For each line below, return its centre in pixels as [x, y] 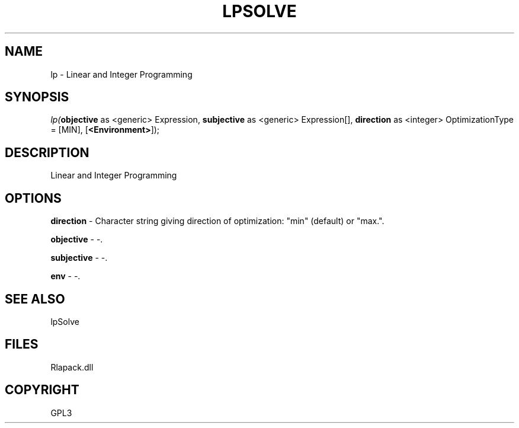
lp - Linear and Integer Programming [121, 74]
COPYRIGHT [42, 390]
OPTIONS [33, 198]
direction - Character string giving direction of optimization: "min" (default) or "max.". [217, 221]
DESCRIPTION [47, 152]
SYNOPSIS [37, 97]
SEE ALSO [35, 299]
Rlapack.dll [72, 367]
